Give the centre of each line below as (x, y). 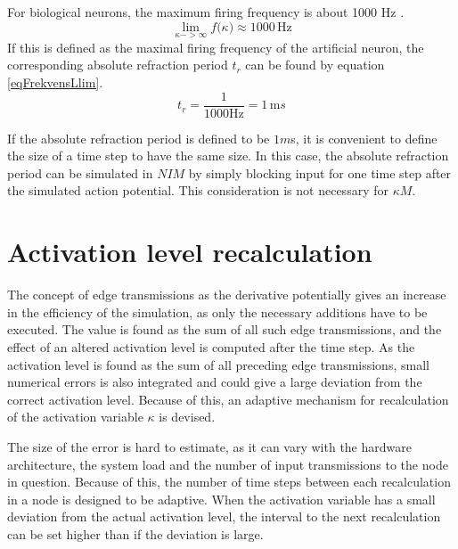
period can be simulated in (80, 172)
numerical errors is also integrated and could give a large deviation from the (215, 382)
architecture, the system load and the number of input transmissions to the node (228, 464)
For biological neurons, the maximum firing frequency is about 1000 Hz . (206, 12)
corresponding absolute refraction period (118, 65)
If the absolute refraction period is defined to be (139, 138)
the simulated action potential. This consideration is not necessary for (198, 190)
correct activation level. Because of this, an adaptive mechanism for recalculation (228, 399)
